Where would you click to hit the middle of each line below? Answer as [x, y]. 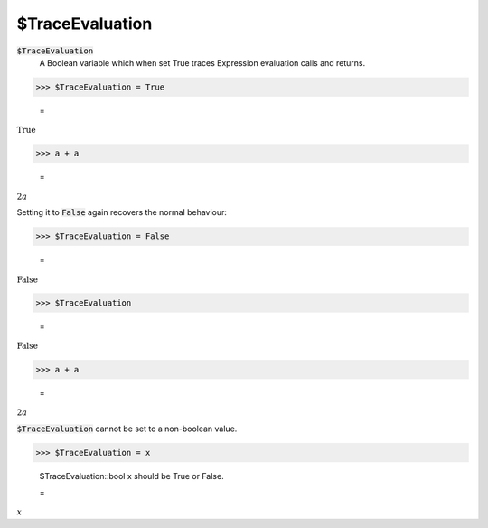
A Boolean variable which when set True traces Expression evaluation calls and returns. [202, 62]
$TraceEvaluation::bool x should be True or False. [132, 476]
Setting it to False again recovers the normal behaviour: [122, 212]
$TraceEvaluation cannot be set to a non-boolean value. [127, 429]
